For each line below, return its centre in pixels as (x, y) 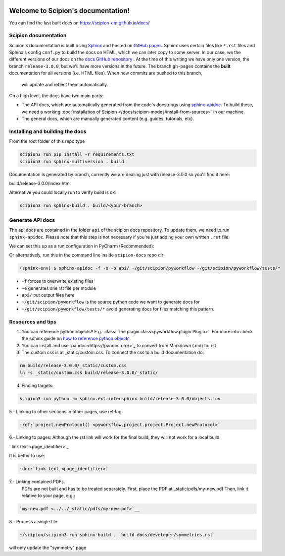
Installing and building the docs (48, 131)
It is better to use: (27, 456)
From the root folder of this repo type (47, 141)
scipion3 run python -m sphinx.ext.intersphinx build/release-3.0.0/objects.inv (120, 399)
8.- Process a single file (33, 521)
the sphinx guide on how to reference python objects (75, 339)
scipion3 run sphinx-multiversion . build (72, 161)
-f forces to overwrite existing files (57, 281)
